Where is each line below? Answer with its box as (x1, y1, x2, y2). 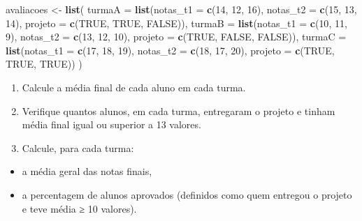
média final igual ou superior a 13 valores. (22, 117, 201, 132)
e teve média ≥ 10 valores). (22, 201, 137, 215)
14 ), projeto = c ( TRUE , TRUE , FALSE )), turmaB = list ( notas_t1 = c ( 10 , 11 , (6, 15, 347, 30)
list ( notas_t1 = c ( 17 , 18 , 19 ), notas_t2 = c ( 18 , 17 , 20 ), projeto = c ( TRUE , (6, 43, 335, 57)
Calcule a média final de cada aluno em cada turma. (22, 79, 246, 94)
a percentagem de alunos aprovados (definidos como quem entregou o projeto (22, 187, 352, 201)
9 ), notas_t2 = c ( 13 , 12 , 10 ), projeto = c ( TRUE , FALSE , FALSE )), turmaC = (6, 29, 347, 44)
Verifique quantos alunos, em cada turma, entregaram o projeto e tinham (22, 103, 335, 118)
